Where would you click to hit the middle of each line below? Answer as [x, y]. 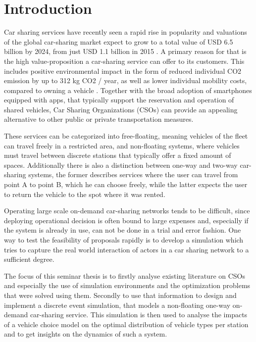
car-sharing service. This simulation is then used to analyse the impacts [139, 315]
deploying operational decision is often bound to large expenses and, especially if [126, 220]
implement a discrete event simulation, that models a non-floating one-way [117, 305]
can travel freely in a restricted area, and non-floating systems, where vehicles [122, 145]
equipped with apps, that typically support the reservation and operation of [119, 100]
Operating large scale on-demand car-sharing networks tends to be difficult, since [127, 211]
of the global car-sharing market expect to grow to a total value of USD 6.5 [119, 41]
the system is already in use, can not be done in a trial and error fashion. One [123, 230]
